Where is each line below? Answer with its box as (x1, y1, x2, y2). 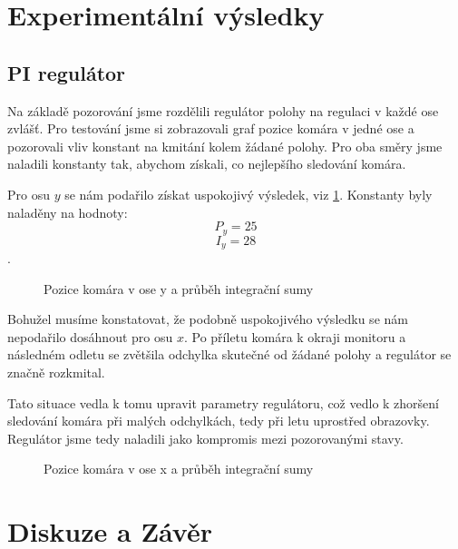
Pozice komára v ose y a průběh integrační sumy (44, 279, 314, 298)
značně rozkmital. (7, 363, 105, 382)
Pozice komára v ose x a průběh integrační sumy (44, 459, 314, 478)
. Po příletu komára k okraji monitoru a (183, 327, 406, 346)
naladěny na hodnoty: (7, 202, 128, 221)
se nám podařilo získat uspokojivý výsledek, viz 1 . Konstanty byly (64, 184, 433, 203)
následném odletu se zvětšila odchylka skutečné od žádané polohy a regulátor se (7, 345, 452, 364)
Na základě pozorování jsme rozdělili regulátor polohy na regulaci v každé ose (7, 101, 439, 120)
